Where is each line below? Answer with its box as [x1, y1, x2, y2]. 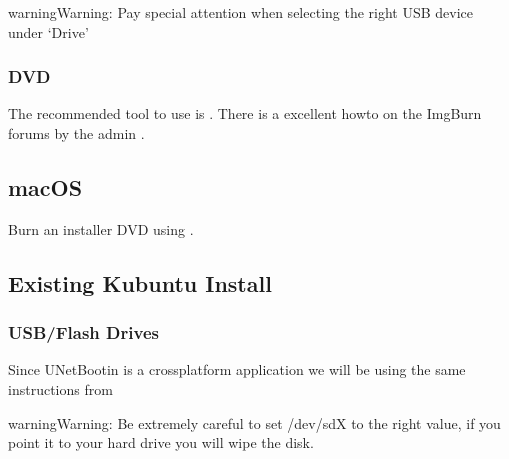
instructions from [8, 378, 113, 399]
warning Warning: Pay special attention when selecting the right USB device [8, 2, 474, 22]
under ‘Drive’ [8, 21, 89, 42]
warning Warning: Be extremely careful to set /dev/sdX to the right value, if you [8, 412, 501, 433]
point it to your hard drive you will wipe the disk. [8, 432, 314, 453]
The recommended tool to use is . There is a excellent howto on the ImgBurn [8, 103, 482, 124]
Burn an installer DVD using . [8, 218, 194, 239]
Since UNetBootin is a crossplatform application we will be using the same [8, 359, 466, 380]
